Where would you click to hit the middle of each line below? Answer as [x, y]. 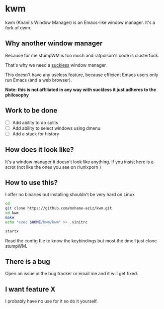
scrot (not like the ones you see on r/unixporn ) [53, 167]
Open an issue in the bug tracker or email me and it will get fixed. [72, 274]
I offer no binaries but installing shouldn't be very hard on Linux [70, 195]
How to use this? [32, 182]
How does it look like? [40, 150]
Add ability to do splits [35, 122]
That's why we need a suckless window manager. [56, 65]
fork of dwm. [18, 27]
